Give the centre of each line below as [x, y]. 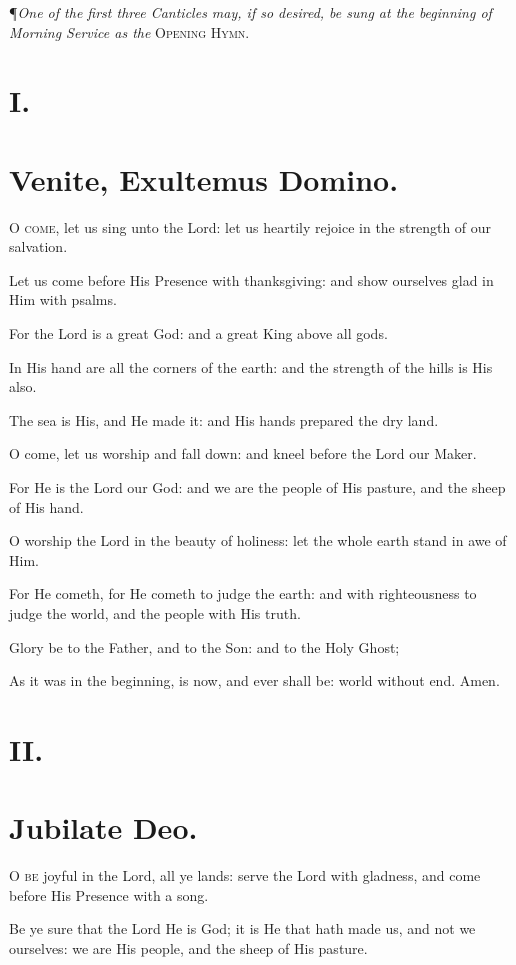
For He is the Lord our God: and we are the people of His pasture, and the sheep [257, 487]
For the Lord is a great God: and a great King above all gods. [198, 333]
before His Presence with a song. [109, 894]
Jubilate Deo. [103, 827]
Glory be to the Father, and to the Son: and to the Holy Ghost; [204, 646]
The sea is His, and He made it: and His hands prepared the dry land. [224, 419]
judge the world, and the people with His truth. [155, 613]
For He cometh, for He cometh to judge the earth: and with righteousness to [243, 593]
